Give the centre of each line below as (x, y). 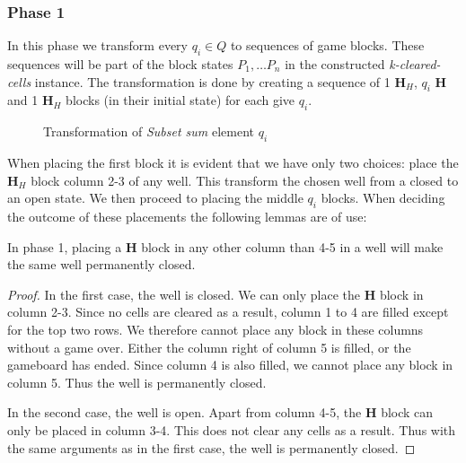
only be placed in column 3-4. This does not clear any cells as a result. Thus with (232, 429)
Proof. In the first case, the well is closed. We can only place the (184, 294)
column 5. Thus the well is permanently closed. (137, 382)
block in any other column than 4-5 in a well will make (292, 246)
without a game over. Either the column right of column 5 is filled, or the (209, 347)
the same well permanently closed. (101, 264)
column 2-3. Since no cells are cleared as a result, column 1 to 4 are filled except (228, 312)
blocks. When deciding (383, 198)
